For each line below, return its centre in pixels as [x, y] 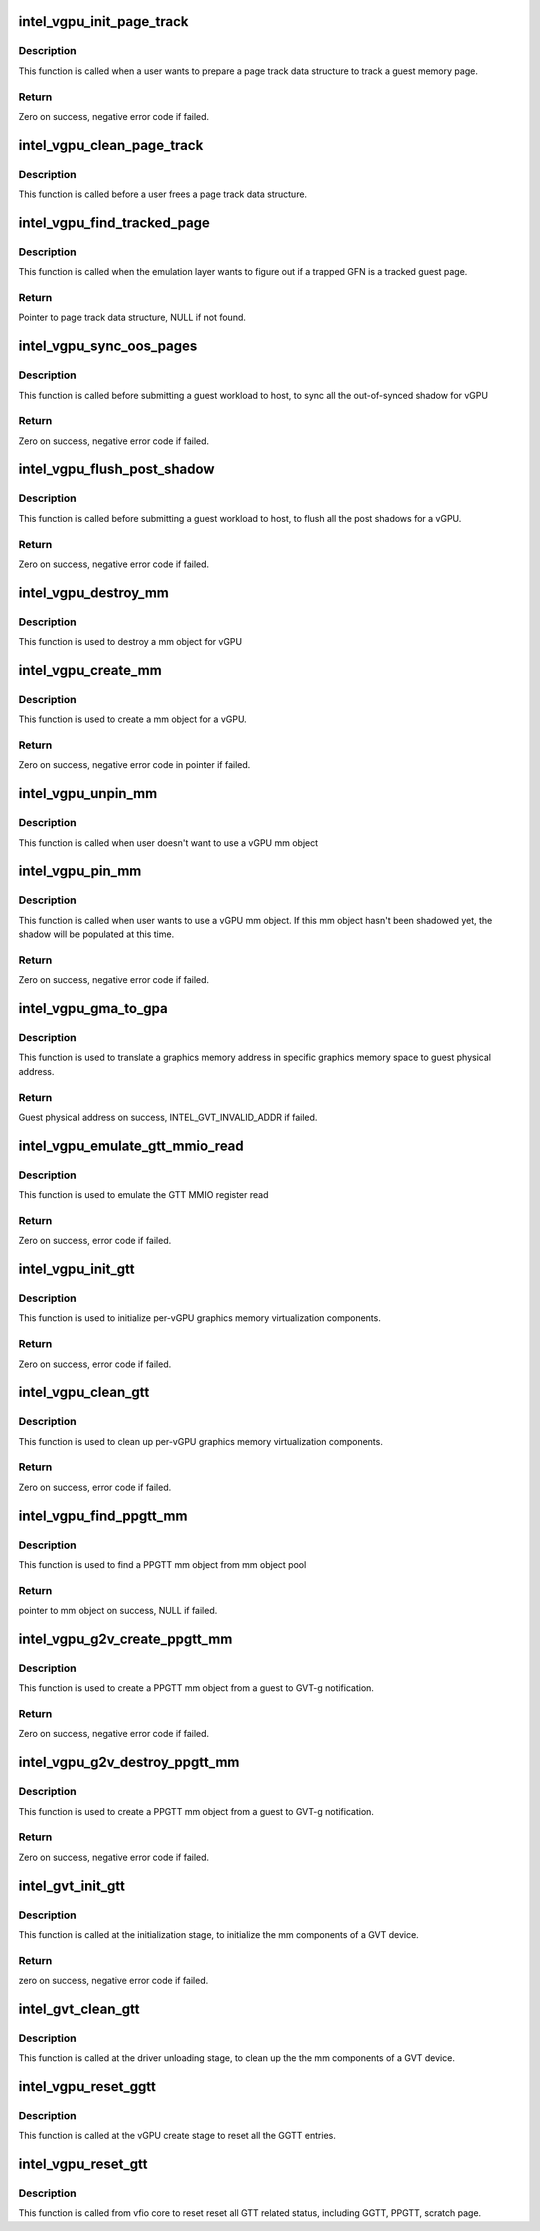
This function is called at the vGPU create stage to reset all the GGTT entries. [177, 2136]
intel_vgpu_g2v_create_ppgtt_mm [125, 1638]
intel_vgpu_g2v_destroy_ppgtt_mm [129, 1762]
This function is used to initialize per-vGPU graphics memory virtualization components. [200, 1318]
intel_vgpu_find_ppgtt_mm [103, 1515]
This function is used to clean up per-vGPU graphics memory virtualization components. [201, 1441]
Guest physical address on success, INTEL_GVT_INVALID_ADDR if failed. [168, 1117]
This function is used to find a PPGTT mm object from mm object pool [162, 1564]
